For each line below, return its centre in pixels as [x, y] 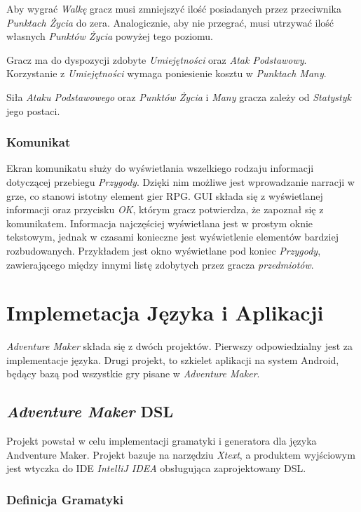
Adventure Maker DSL [90, 411]
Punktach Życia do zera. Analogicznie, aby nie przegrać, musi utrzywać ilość [170, 22]
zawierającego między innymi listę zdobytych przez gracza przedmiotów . [160, 264]
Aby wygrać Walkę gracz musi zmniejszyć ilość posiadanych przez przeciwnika [174, 8]
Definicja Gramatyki [65, 499]
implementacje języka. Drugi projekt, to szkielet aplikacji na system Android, [173, 359]
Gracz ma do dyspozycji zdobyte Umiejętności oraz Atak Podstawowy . [157, 59]
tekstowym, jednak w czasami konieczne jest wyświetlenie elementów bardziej [172, 237]
